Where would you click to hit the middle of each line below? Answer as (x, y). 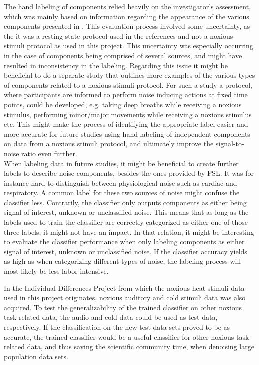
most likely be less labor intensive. (56, 271)
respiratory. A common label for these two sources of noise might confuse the (122, 193)
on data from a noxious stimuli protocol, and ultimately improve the (109, 144)
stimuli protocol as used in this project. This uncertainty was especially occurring (129, 46)
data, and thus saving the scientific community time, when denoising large (141, 347)
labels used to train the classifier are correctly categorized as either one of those (126, 222)
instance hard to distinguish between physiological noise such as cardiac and (121, 183)
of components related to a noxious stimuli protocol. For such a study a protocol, (128, 85)
